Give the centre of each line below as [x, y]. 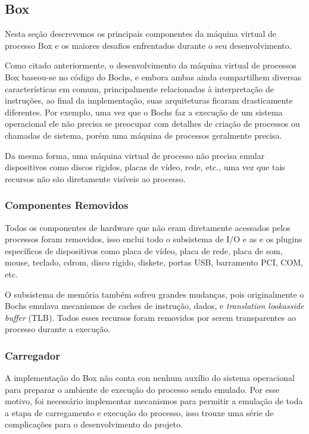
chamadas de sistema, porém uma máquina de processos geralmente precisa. [143, 135]
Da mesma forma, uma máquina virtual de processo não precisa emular [135, 155]
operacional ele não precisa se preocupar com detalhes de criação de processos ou [152, 124]
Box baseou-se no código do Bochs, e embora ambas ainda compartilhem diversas [153, 77]
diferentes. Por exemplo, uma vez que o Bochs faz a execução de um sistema [144, 112]
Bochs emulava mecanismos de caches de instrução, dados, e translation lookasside [154, 306]
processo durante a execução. [58, 329]
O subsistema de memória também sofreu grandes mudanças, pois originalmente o [154, 294]
